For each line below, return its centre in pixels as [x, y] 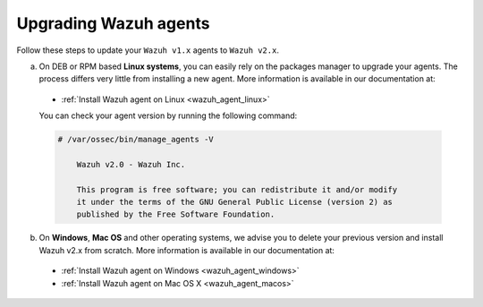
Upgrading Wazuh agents [113, 23]
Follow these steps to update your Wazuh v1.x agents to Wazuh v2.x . [148, 50]
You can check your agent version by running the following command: [168, 115]
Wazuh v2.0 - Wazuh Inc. [131, 164]
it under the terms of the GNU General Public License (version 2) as [235, 202]
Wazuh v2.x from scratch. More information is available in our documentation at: [187, 250]
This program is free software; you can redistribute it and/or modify [237, 189]
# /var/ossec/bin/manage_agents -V [136, 140]
